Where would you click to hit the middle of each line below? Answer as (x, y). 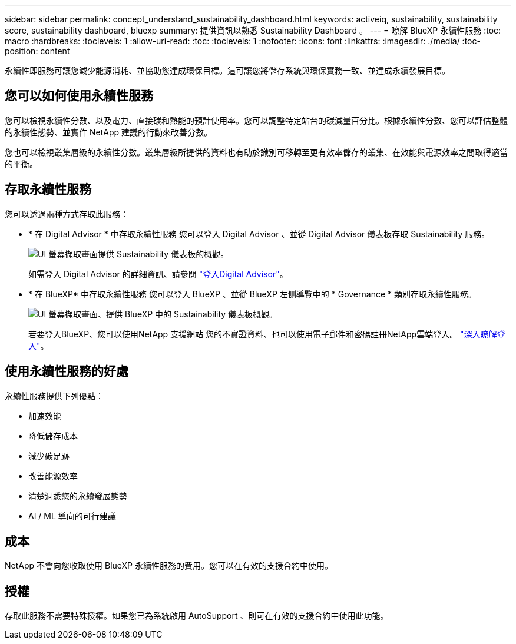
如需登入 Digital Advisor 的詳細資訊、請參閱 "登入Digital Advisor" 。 (158, 274)
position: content (37, 51)
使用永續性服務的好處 (67, 371)
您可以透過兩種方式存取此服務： (67, 214)
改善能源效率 (53, 476)
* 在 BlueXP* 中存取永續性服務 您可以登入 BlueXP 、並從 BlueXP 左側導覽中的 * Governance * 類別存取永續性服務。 (252, 294)
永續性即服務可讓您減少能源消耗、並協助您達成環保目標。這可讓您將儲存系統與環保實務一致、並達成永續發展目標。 (227, 70)
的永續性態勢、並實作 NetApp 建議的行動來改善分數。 (108, 132)
